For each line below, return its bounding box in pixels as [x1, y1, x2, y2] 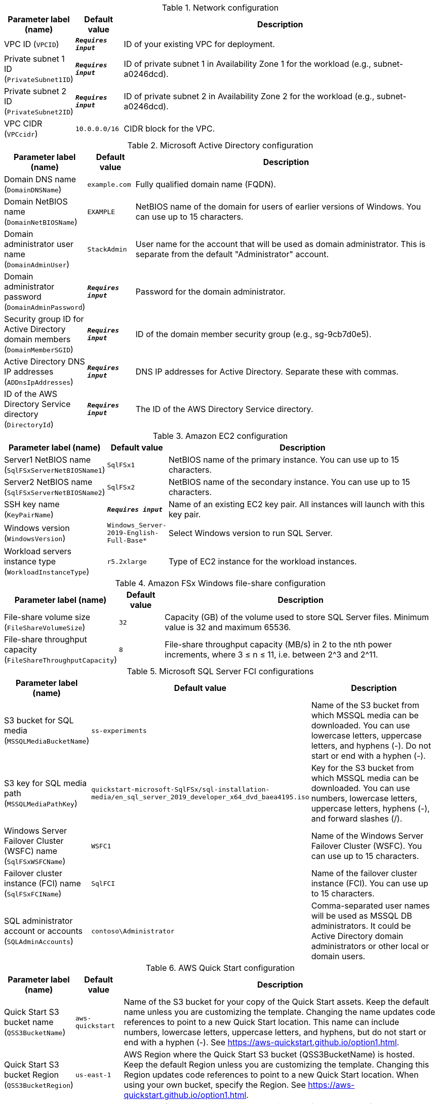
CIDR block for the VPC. [124, 124, 215, 134]
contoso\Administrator [91, 927, 175, 935]
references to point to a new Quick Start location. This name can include [124, 1017, 400, 1027]
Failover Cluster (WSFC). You [311, 841, 422, 851]
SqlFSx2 [107, 483, 135, 491]
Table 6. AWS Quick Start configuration [146, 963, 295, 973]
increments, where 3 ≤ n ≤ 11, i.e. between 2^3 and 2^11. [165, 649, 378, 660]
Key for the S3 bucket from [311, 763, 414, 773]
